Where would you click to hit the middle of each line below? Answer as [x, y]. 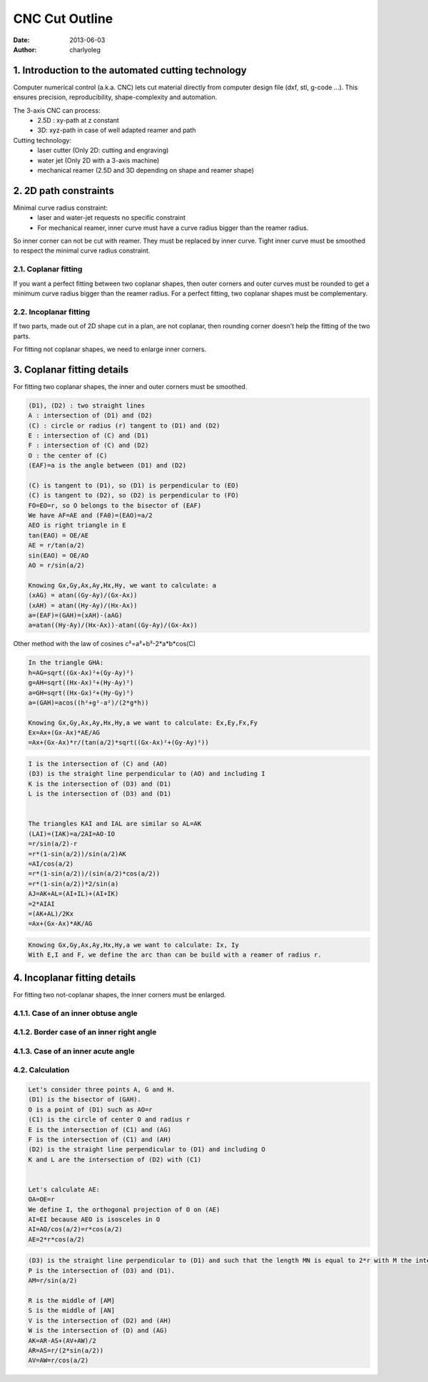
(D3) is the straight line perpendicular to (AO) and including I [147, 774]
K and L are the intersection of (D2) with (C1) [115, 1159]
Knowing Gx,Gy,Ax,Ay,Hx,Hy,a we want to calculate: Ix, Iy [133, 945]
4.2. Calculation [41, 1070]
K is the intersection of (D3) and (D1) [100, 784]
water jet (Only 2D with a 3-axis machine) [98, 160]
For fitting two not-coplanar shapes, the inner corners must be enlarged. [119, 994]
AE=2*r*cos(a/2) [57, 1239]
